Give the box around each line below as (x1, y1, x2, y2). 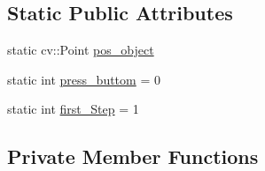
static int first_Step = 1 (7, 100, 139, 118)
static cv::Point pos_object (7, 41, 154, 59)
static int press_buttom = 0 (7, 70, 160, 88)
